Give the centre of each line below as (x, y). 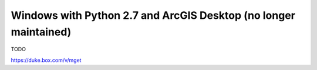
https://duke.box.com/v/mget (46, 60)
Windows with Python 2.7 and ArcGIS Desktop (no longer (153, 15)
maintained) (41, 32)
